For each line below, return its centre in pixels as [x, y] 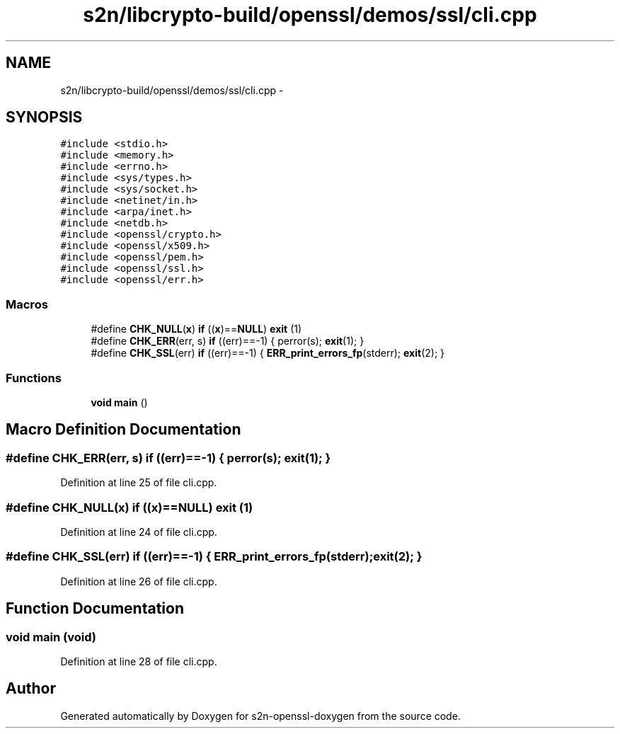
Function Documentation [95, 609]
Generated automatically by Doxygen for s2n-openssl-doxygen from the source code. [260, 716]
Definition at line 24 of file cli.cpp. [139, 532]
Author [31, 689]
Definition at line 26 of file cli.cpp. [139, 581]
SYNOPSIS [44, 117]
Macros [27, 304]
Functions [34, 378]
